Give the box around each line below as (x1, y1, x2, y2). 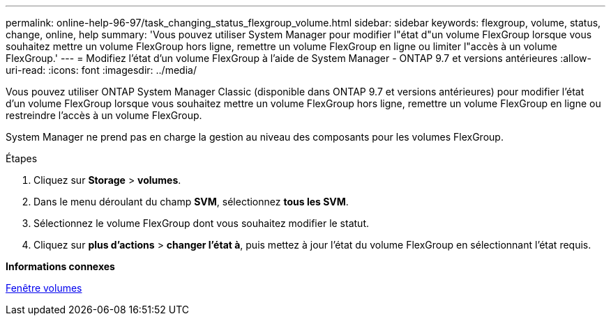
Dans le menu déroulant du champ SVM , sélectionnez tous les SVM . (33, 196, 349, 208)
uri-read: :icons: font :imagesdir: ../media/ (6, 64, 197, 76)
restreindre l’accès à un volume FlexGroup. (6, 109, 202, 121)
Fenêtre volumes (6, 282, 82, 294)
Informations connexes (6, 260, 115, 272)
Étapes (6, 152, 38, 164)
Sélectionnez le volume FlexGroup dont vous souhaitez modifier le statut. (33, 217, 369, 229)
